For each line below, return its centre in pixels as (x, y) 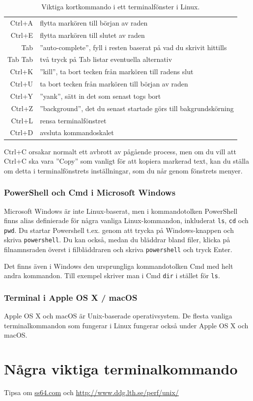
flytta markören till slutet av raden (92, 35)
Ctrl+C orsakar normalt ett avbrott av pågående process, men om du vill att (120, 151)
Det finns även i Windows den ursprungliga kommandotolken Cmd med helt (119, 266)
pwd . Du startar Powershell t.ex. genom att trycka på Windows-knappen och (119, 230)
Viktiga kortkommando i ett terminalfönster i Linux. (121, 6)
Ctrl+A (22, 22)
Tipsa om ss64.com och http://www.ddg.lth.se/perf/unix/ (91, 392)
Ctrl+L (22, 120)
